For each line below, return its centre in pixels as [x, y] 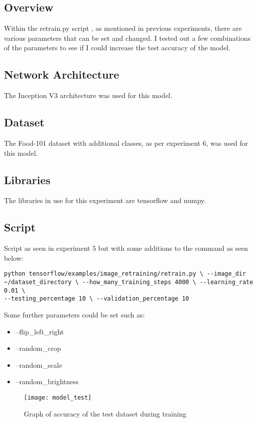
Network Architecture [62, 74]
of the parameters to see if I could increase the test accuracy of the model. [117, 48]
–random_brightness [47, 381]
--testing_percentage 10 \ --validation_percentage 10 [97, 299]
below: [14, 258]
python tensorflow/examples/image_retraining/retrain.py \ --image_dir [125, 274]
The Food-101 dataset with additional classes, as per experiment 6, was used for [126, 143]
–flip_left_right [40, 331]
